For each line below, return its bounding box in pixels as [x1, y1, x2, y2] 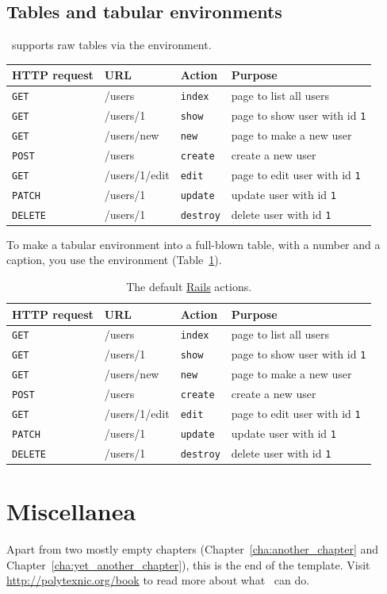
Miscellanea [6, 495, 136, 527]
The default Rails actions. [126, 278, 252, 294]
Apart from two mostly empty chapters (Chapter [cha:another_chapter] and [6, 541, 379, 558]
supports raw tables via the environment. [11, 36, 212, 53]
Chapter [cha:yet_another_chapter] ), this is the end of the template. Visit [6, 556, 370, 573]
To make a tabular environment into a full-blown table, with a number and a [6, 236, 381, 252]
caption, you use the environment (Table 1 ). [6, 251, 222, 268]
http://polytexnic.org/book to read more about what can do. [6, 572, 310, 588]
